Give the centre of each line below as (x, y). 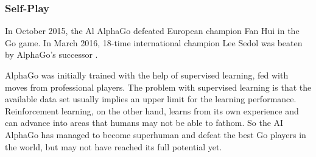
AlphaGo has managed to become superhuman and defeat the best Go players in (156, 134)
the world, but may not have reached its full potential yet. (114, 146)
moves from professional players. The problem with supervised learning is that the (158, 87)
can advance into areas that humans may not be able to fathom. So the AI (144, 123)
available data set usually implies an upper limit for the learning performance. (151, 99)
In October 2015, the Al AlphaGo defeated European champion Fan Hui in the (152, 31)
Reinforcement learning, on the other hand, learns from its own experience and (152, 110)
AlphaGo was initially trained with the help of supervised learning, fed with (147, 75)
